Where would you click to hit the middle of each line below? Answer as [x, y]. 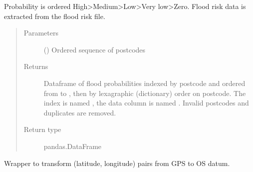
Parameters [41, 33]
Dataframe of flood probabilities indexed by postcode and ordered [144, 83]
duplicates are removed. [80, 112]
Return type [42, 129]
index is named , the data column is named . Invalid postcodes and [146, 103]
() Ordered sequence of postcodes [95, 49]
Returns [36, 66]
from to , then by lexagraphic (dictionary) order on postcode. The [145, 93]
